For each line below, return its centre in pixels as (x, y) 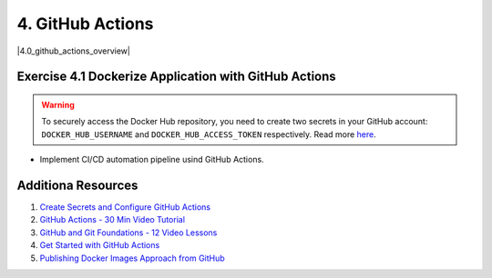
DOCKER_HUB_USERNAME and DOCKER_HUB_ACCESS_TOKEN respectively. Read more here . (209, 134)
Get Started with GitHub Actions (100, 245)
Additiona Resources (77, 185)
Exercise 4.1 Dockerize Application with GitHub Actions (176, 77)
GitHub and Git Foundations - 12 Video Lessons (128, 233)
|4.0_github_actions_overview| (74, 51)
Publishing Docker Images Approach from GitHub (132, 258)
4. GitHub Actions (85, 24)
